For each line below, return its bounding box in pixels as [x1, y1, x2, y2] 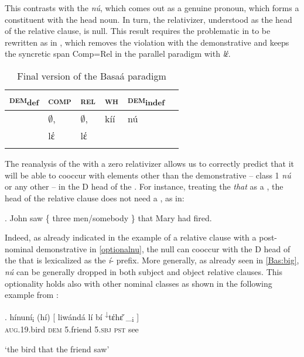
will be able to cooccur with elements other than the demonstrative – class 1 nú [5, 169, 291, 181]
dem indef [127, 92, 165, 108]
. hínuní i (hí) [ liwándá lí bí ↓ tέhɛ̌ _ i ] [5, 308, 139, 324]
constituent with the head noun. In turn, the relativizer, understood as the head [5, 13, 292, 25]
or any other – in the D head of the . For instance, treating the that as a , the [5, 180, 283, 193]
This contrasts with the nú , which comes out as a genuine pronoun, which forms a [5, 2, 299, 13]
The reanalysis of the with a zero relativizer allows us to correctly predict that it [5, 157, 295, 170]
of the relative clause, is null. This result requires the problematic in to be [5, 25, 271, 37]
